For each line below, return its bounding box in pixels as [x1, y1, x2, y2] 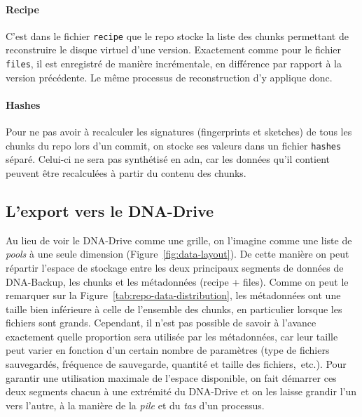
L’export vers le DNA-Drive [6, 199, 214, 221]
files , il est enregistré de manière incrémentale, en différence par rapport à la [6, 56, 342, 71]
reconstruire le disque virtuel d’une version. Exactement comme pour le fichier [6, 42, 342, 57]
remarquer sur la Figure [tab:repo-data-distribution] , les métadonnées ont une [6, 288, 341, 303]
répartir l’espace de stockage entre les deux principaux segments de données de [6, 260, 344, 274]
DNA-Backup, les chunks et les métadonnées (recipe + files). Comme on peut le [6, 274, 349, 289]
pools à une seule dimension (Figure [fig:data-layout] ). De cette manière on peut [6, 246, 349, 261]
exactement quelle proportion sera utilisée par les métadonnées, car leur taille [6, 329, 338, 343]
